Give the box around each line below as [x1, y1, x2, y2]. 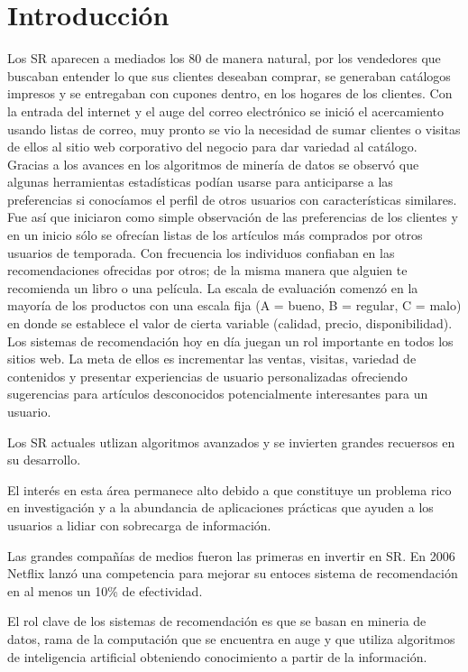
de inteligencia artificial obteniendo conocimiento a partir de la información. [7, 647, 427, 666]
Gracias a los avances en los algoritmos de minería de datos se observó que [7, 154, 419, 173]
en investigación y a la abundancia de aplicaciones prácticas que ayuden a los [7, 498, 434, 517]
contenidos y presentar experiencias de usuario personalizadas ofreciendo [7, 366, 408, 385]
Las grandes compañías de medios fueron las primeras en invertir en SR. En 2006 [7, 546, 455, 565]
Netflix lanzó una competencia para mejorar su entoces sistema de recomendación [7, 564, 458, 583]
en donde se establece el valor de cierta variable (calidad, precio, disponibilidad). [7, 314, 453, 333]
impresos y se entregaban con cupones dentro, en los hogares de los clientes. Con [7, 84, 453, 103]
